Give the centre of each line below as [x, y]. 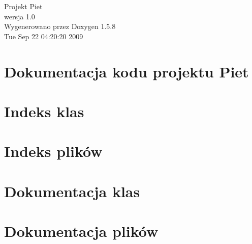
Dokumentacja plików [81, 231]
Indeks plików [53, 151]
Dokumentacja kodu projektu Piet [127, 71]
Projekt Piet [23, 6]
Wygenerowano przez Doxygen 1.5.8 [60, 26]
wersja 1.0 [20, 16]
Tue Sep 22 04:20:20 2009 [44, 36]
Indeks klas [44, 111]
